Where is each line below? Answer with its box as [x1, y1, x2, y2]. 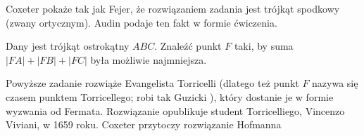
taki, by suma [234, 39, 294, 53]
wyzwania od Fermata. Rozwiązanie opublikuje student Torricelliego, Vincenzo [6, 103, 345, 118]
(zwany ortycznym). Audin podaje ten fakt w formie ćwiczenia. [6, 15, 277, 29]
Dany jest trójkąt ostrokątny [6, 39, 130, 53]
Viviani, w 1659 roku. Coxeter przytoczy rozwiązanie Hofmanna [6, 117, 282, 132]
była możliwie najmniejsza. [90, 52, 207, 67]
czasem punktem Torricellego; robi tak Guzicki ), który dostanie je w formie [6, 89, 334, 104]
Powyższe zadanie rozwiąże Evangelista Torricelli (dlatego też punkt [6, 76, 299, 90]
